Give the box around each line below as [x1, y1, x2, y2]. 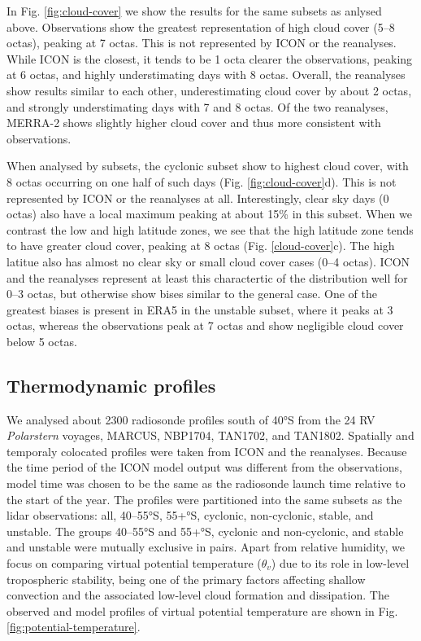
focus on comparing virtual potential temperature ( [7, 555, 262, 572]
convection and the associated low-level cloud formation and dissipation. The [7, 586, 389, 604]
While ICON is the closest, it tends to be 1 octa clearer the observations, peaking [7, 50, 413, 67]
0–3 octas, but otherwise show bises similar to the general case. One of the [7, 285, 377, 302]
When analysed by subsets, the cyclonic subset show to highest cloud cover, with [7, 157, 409, 174]
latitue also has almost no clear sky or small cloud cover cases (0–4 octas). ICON [7, 252, 410, 270]
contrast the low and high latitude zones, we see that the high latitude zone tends [7, 221, 414, 238]
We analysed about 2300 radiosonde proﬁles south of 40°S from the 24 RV [7, 411, 375, 428]
